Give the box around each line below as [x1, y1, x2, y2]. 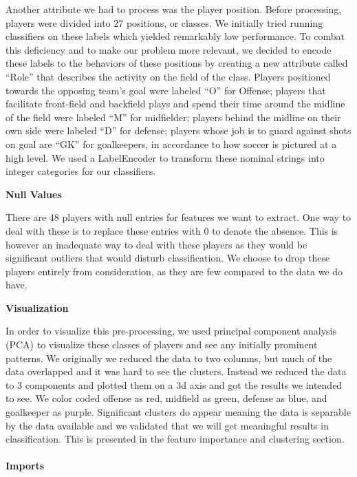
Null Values [6, 187, 62, 201]
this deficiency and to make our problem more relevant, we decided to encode [6, 42, 332, 56]
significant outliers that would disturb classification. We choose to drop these [6, 251, 330, 265]
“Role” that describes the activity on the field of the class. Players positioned [6, 69, 331, 83]
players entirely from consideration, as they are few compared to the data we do [6, 264, 343, 278]
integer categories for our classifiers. [6, 164, 156, 178]
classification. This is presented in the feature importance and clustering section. [6, 432, 345, 446]
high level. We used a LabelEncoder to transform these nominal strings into [6, 150, 325, 165]
